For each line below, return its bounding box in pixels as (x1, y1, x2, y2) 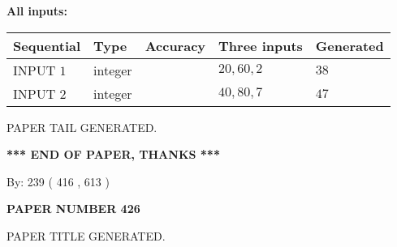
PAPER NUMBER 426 (6, 200, 140, 217)
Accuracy (145, 36, 206, 55)
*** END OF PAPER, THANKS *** (6, 146, 220, 163)
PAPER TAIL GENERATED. (6, 118, 158, 135)
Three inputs (218, 36, 303, 55)
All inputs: (6, 2, 67, 19)
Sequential (13, 36, 81, 55)
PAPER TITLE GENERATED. (6, 227, 166, 244)
